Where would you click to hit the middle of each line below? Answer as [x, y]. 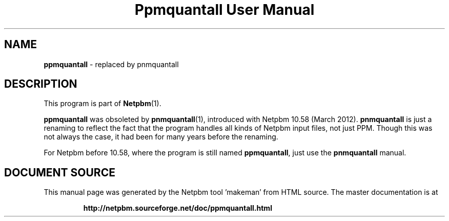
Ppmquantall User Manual [224, 10]
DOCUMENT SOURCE [60, 172]
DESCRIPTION [41, 84]
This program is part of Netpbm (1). [103, 104]
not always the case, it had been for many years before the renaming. [161, 137]
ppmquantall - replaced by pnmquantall [111, 64]
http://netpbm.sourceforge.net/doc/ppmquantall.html [178, 208]
